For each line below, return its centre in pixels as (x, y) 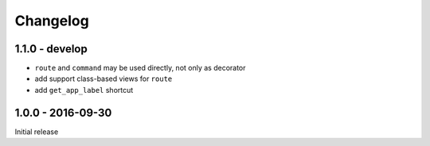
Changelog (52, 21)
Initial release (37, 132)
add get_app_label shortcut (84, 90)
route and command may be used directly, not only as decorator (140, 68)
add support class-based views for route (104, 79)
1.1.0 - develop (51, 49)
